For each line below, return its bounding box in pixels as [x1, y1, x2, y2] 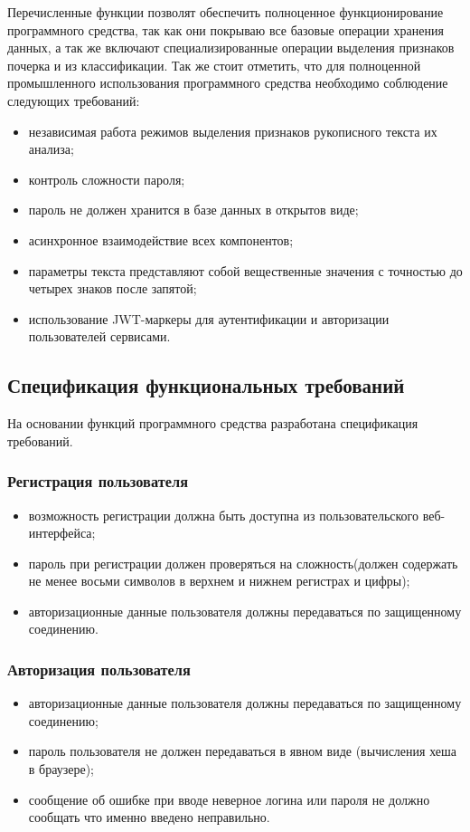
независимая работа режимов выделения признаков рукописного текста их [28, 121, 437, 140]
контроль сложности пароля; [28, 169, 185, 188]
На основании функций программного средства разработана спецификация [7, 414, 418, 433]
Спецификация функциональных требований [7, 371, 405, 399]
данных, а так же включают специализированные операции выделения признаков [7, 38, 455, 57]
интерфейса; [28, 523, 96, 542]
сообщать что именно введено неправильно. [28, 808, 270, 827]
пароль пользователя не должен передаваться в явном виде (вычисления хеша [28, 741, 457, 760]
